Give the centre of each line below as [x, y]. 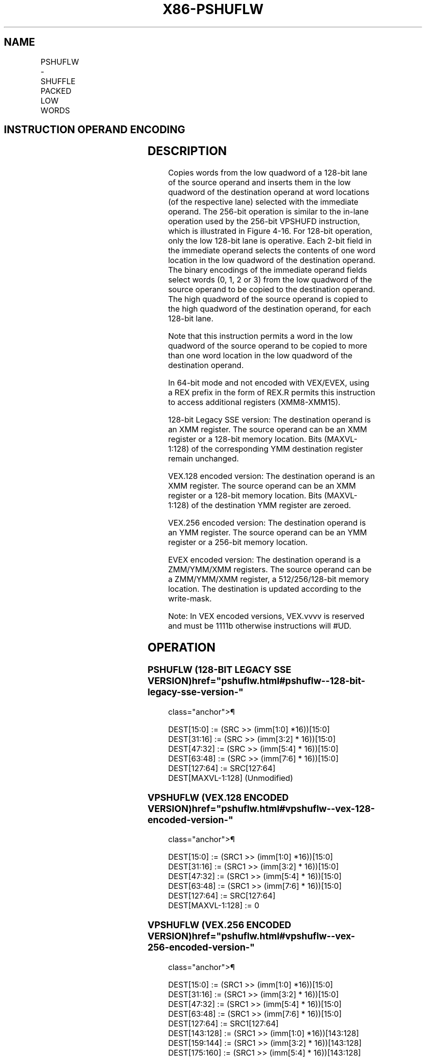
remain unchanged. [204, 459]
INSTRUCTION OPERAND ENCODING [95, 130]
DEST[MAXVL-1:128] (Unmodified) [231, 778]
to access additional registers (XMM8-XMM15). [254, 402]
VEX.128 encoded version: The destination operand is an [271, 476]
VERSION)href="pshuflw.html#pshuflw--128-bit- [256, 681]
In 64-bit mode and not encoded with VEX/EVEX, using [269, 383]
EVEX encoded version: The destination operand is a [264, 560]
